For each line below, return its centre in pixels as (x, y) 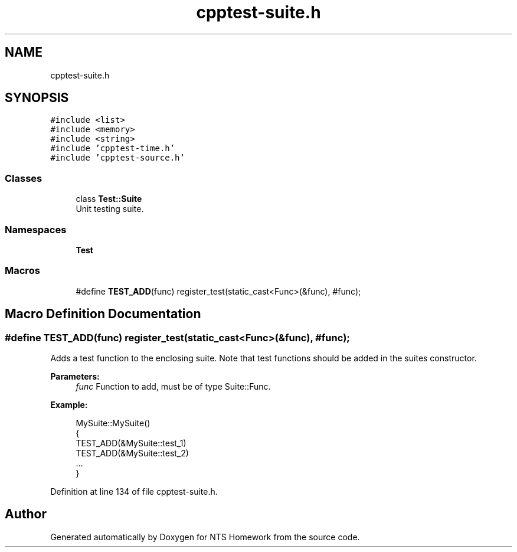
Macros (22, 271)
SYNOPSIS (37, 98)
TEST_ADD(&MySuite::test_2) (132, 453)
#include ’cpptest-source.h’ (117, 158)
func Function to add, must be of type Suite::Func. (173, 386)
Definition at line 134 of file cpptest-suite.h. (134, 491)
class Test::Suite (109, 199)
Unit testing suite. (110, 209)
